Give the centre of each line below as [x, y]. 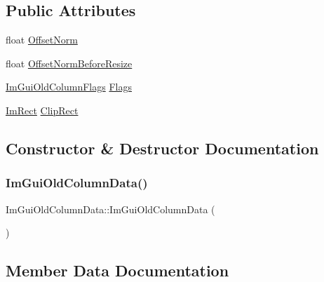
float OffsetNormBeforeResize [69, 63]
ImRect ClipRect [42, 110]
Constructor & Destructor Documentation [162, 148]
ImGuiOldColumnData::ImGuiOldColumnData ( [110, 209]
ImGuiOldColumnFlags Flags [69, 87]
